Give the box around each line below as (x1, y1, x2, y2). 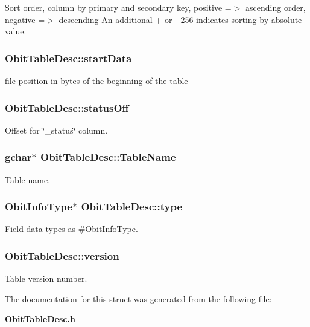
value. (5, 25, 27, 37)
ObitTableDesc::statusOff (5, 100, 129, 115)
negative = (5, 13, 45, 25)
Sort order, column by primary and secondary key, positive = (5, 1, 232, 13)
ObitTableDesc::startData (5, 50, 132, 65)
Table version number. (5, 272, 87, 285)
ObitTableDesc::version (5, 248, 119, 263)
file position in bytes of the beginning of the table (5, 74, 188, 86)
